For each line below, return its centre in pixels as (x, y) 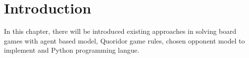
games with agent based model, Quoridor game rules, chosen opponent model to (124, 40)
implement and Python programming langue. (72, 50)
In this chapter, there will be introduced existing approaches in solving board (120, 31)
